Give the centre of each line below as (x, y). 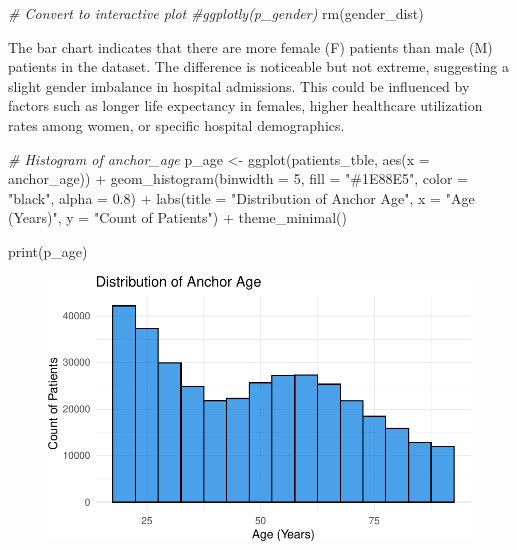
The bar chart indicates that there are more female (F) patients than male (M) (250, 46)
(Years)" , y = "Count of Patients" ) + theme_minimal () (177, 217)
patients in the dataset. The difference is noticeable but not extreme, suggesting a (258, 66)
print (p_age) (48, 250)
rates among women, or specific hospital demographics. (176, 124)
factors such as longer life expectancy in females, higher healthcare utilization (245, 105)
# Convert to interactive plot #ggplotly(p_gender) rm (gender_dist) (216, 13)
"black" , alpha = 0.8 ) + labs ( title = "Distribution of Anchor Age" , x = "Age (241, 197)
